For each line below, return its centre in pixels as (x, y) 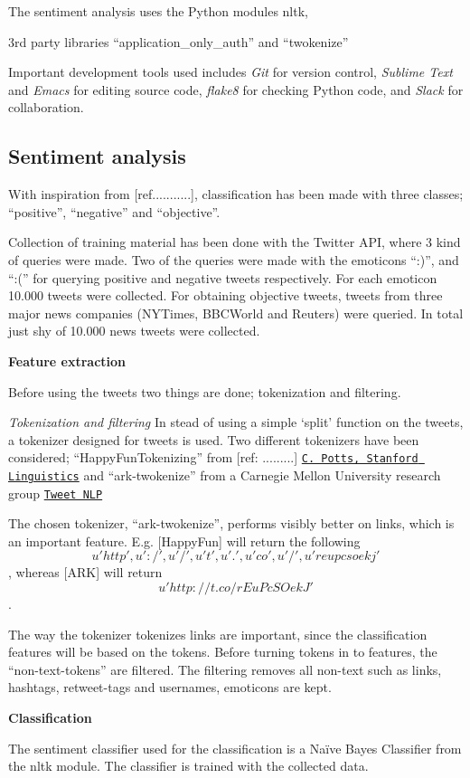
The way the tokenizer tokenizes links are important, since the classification (218, 634)
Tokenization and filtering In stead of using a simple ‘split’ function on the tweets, (236, 422)
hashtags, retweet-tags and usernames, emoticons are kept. (170, 687)
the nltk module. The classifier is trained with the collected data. (188, 766)
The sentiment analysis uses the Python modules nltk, (158, 11)
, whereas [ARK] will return (85, 572)
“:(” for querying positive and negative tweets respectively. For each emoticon (223, 277)
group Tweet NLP (56, 493)
